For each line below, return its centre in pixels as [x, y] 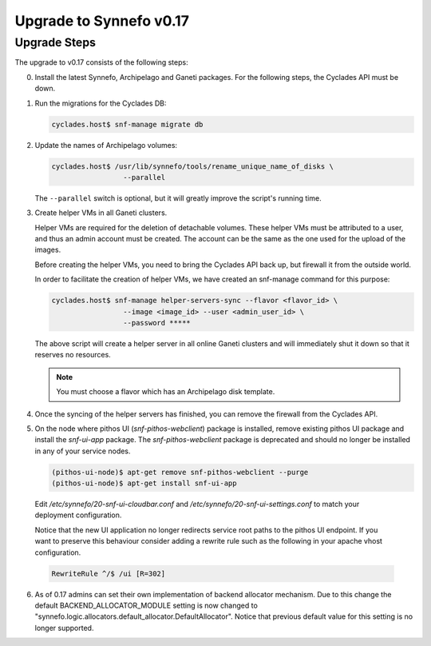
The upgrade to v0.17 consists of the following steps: [101, 62]
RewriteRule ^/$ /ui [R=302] [109, 573]
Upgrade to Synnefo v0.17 [102, 21]
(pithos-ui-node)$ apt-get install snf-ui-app [144, 483]
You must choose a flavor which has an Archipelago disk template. [166, 392]
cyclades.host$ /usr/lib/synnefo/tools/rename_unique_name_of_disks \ [193, 166]
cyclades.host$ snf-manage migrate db [127, 124]
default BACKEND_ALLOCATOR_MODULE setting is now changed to [146, 605]
